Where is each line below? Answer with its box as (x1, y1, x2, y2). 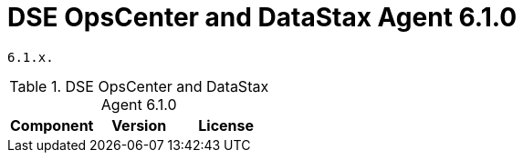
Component (10, 115, 94, 135)
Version (111, 115, 167, 135)
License (198, 115, 255, 135)
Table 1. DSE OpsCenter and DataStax (9, 76, 269, 95)
